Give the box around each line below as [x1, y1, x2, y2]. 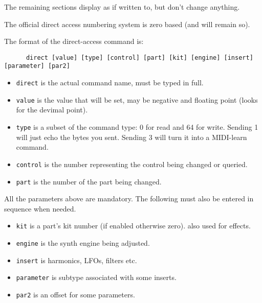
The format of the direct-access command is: [4, 36, 144, 46]
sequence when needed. [4, 203, 76, 214]
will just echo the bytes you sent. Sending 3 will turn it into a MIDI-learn [16, 131, 247, 142]
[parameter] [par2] [4, 62, 70, 70]
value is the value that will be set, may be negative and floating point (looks [16, 94, 258, 105]
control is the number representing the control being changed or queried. [16, 158, 248, 169]
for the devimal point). [16, 104, 88, 115]
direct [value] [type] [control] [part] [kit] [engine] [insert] [26, 54, 253, 61]
